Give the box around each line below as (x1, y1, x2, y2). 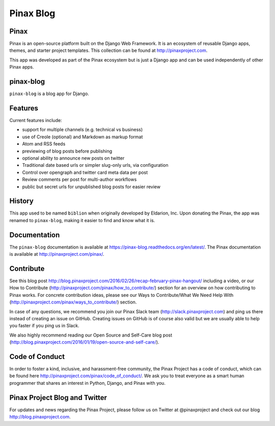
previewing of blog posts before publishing (22, 148, 112, 154)
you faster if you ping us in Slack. (9, 323, 79, 329)
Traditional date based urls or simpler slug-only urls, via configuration (22, 162, 169, 168)
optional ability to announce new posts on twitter (22, 155, 125, 161)
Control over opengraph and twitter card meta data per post (22, 169, 148, 175)
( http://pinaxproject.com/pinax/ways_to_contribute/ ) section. (9, 299, 137, 305)
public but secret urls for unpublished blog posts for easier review (22, 184, 160, 190)
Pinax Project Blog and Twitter (9, 393, 107, 402)
